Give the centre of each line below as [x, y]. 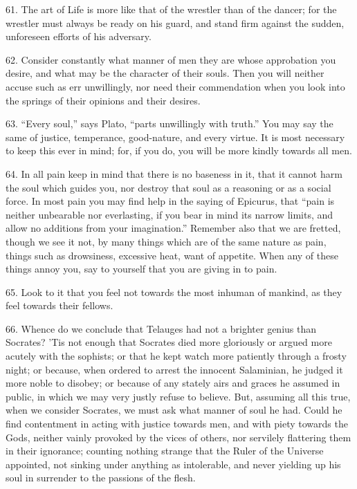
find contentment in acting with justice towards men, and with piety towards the [177, 424]
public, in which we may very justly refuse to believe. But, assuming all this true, [178, 396]
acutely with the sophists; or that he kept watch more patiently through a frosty [176, 356]
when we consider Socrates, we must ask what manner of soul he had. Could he [174, 410]
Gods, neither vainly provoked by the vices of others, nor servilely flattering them [178, 437]
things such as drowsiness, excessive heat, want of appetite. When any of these [172, 255]
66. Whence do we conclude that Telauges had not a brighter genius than [161, 328]
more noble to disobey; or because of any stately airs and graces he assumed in [173, 383]
